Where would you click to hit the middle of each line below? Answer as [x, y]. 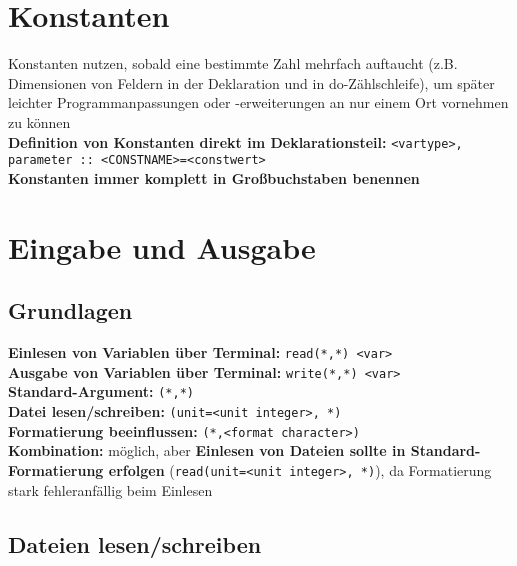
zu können [39, 121]
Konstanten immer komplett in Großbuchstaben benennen [214, 177]
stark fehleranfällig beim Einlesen [110, 489]
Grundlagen [70, 310]
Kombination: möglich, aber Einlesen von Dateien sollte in [207, 450]
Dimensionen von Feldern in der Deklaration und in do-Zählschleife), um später [251, 82]
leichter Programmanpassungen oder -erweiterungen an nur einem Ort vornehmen [258, 102]
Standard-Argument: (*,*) [101, 391]
